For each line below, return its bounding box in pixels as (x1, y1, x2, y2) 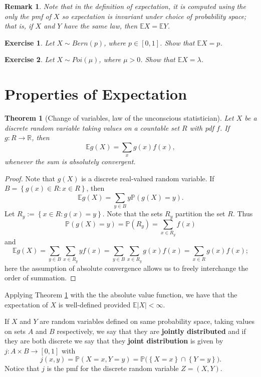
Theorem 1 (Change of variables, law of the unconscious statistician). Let (5, 113, 234, 123)
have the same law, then (64, 21, 138, 31)
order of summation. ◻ (5, 272, 76, 283)
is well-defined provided (58, 299, 131, 309)
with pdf (189, 122, 214, 133)
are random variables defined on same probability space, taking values (40, 316, 254, 326)
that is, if (5, 21, 33, 31)
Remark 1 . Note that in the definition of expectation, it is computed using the (5, 1, 246, 11)
